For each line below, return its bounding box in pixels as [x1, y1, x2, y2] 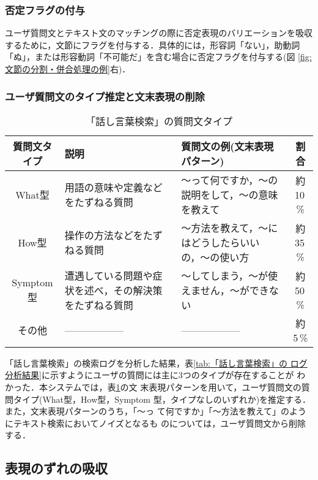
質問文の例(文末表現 [181, 139, 274, 153]
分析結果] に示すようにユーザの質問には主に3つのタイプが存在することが [5, 368, 294, 381]
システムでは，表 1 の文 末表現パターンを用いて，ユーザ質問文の [47, 381, 301, 393]
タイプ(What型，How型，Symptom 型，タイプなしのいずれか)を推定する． [13, 392, 311, 405]
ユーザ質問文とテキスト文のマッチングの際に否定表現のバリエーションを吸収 [5, 26, 313, 39]
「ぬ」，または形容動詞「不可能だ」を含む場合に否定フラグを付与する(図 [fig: [5, 50, 312, 63]
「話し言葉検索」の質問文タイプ [85, 113, 232, 128]
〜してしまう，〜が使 [181, 268, 278, 283]
